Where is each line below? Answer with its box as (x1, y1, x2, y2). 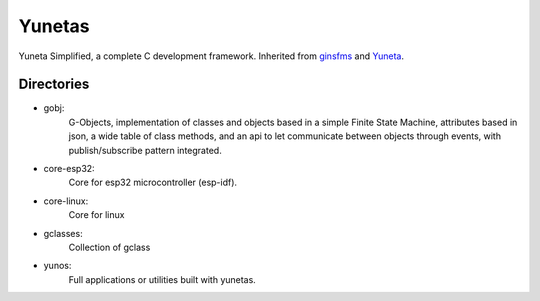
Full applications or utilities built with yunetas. (68, 273, 257, 285)
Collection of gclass (68, 241, 151, 253)
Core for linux (68, 209, 125, 221)
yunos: (43, 260, 72, 272)
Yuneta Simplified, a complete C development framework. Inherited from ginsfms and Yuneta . (18, 50, 405, 62)
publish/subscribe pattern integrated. (68, 144, 222, 156)
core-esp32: (43, 163, 95, 175)
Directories (18, 76, 90, 93)
